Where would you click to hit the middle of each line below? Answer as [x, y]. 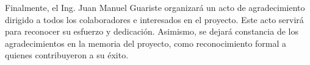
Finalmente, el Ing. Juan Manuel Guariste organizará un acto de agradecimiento [155, 7]
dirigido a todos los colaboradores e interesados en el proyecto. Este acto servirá [154, 19]
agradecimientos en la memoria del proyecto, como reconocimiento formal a [146, 43]
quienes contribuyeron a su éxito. [67, 55]
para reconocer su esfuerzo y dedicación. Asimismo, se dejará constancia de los [152, 31]
